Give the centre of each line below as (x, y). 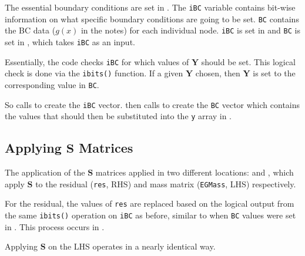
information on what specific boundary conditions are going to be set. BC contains (152, 18)
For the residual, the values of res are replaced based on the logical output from (150, 203)
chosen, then (218, 73)
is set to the (274, 73)
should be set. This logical (248, 61)
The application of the (45, 172)
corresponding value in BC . (52, 84)
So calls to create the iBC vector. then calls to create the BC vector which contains (152, 104)
